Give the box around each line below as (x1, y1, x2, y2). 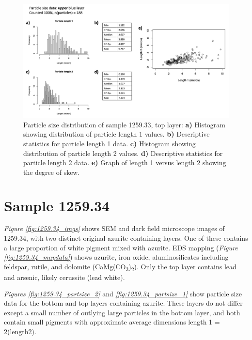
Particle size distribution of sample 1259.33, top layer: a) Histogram (23, 119, 225, 129)
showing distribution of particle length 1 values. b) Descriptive (23, 129, 210, 139)
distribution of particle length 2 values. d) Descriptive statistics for (23, 148, 223, 158)
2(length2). (4, 326, 36, 336)
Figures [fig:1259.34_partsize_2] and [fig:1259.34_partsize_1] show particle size (4, 288, 242, 298)
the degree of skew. (23, 167, 80, 177)
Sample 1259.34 (4, 195, 110, 215)
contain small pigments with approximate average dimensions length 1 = (4, 317, 220, 327)
